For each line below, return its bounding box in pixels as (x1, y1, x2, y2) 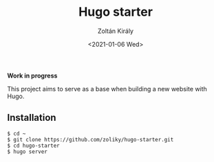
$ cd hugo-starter (7, 142, 60, 149)
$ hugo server (7, 148, 48, 155)
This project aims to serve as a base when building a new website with (7, 84, 208, 93)
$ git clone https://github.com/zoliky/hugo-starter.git (7, 136, 174, 143)
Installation (7, 112, 56, 124)
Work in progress (7, 71, 58, 80)
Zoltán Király (97, 27, 134, 35)
